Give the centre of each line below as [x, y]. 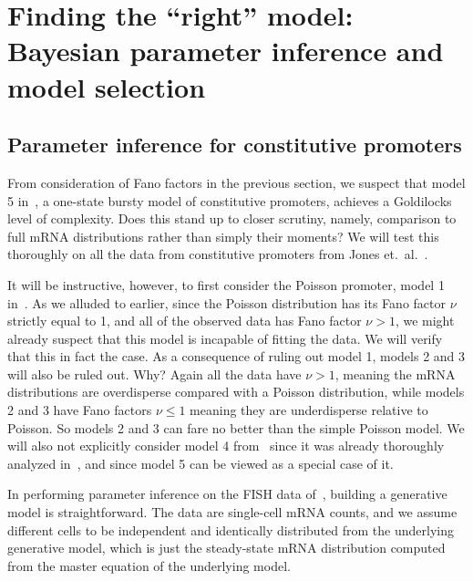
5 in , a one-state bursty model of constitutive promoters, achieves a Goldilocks [230, 200]
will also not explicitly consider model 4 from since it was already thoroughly [226, 446]
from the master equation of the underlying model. [149, 565]
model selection [107, 86]
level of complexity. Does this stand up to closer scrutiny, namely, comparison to [232, 218]
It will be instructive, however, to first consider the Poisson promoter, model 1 [226, 284]
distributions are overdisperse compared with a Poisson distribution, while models [236, 392]
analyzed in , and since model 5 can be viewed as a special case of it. [201, 463]
